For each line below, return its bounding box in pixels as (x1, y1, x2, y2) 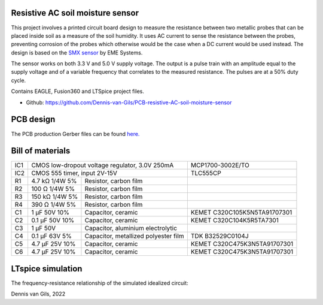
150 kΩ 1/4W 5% (31, 192, 78, 201)
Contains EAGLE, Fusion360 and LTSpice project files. (11, 87, 145, 95)
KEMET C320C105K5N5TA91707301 (190, 209, 292, 217)
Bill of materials (11, 146, 71, 156)
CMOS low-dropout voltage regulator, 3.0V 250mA (31, 161, 174, 170)
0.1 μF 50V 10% (31, 216, 75, 225)
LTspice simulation (11, 264, 83, 274)
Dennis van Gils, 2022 (11, 291, 66, 298)
